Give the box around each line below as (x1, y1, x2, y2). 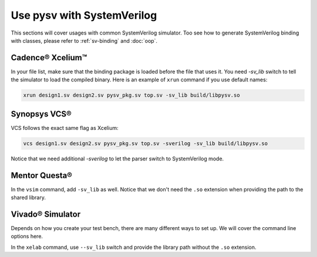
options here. (11, 233, 43, 240)
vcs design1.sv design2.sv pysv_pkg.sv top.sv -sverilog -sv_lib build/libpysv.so (23, 140, 268, 146)
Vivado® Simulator (11, 209, 81, 219)
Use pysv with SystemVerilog (11, 9, 157, 22)
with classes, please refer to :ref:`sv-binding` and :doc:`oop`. (11, 37, 158, 44)
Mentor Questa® (11, 170, 73, 180)
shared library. (11, 194, 46, 201)
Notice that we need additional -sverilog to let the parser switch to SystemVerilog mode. (11, 155, 224, 162)
